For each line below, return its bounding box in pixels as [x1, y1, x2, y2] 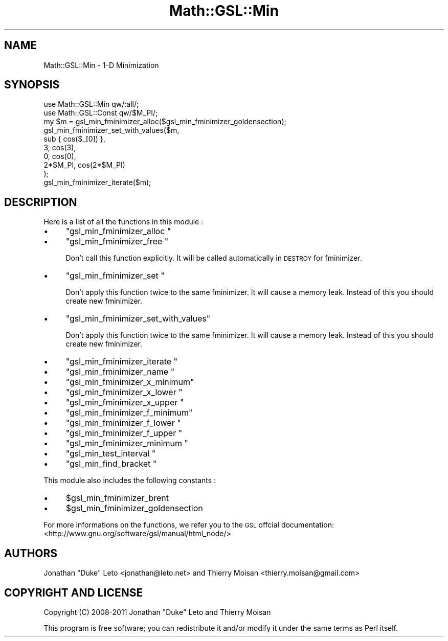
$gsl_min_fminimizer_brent [65, 493, 169, 503]
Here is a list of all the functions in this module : [43, 217, 204, 226]
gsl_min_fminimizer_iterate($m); [43, 178, 151, 187]
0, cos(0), [43, 152, 76, 161]
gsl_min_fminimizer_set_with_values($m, [43, 126, 180, 135]
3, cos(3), [43, 143, 76, 152]
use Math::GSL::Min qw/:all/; [43, 100, 139, 109]
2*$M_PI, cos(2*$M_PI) [43, 161, 125, 170]
